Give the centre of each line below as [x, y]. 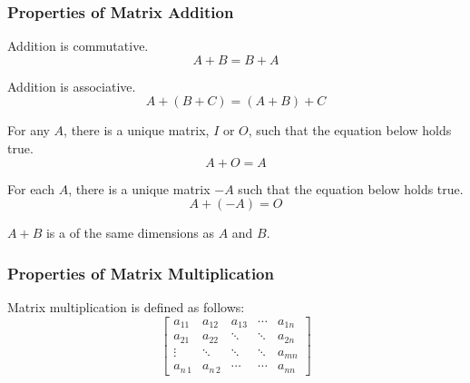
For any [29, 130]
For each [31, 188]
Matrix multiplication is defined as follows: [126, 307]
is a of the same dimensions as [130, 233]
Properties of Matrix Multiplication [141, 273]
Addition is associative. [72, 86]
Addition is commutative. [78, 46]
